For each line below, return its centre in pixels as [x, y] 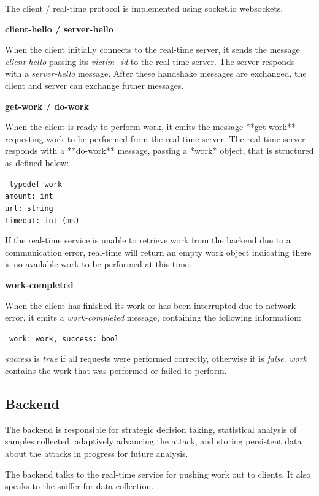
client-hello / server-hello [59, 29]
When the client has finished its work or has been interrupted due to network [150, 305]
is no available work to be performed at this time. [98, 264]
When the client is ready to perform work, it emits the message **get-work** [150, 127]
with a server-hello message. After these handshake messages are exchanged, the [156, 73]
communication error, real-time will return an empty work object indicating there [158, 252]
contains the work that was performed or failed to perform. [116, 370]
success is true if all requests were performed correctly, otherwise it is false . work [156, 358]
